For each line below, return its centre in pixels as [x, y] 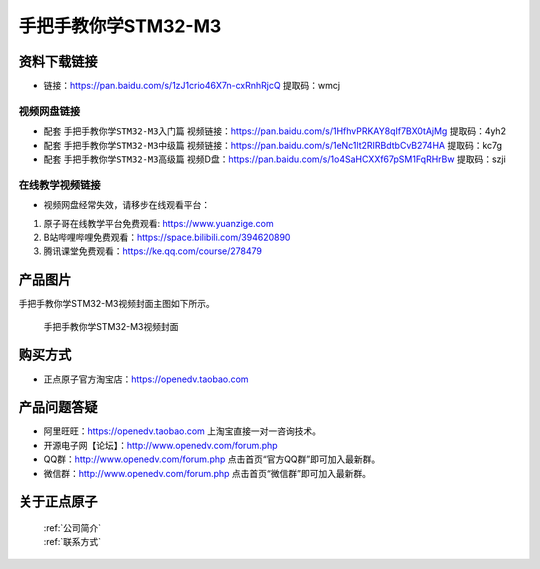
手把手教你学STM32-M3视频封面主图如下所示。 [116, 304]
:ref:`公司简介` [72, 527]
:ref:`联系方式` [72, 542]
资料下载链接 [58, 61]
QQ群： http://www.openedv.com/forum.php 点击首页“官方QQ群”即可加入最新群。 [212, 459]
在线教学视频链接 [59, 185]
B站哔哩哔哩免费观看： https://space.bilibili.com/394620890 [167, 237]
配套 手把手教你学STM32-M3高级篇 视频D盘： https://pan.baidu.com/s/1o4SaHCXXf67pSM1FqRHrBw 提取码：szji [275, 159]
